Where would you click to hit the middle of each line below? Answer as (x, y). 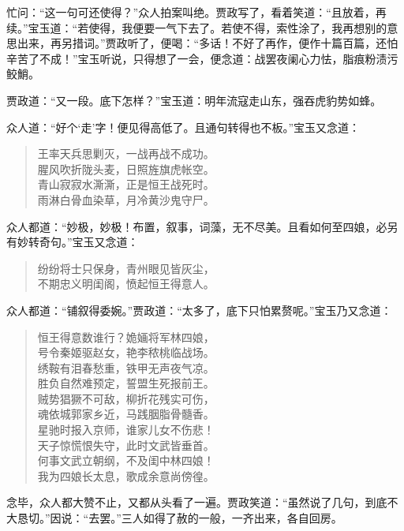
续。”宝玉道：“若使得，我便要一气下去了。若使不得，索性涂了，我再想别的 (197, 27)
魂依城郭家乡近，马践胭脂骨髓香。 (126, 414)
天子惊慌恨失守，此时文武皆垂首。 (126, 445)
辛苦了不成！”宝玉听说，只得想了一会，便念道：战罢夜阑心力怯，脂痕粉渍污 (202, 58)
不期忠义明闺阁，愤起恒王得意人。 (126, 284)
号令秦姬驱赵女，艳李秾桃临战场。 (126, 352)
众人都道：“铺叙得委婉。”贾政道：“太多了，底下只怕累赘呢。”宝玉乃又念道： (199, 310)
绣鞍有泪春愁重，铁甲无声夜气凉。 (126, 367)
